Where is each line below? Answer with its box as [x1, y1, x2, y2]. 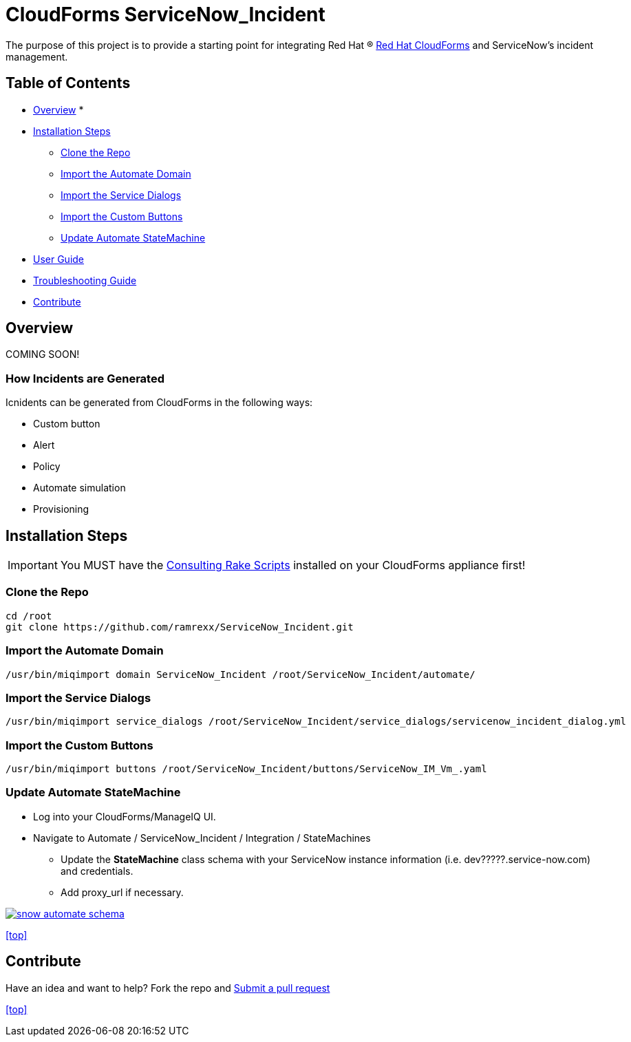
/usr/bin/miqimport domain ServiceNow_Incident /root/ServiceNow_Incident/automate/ [6, 668, 475, 680]
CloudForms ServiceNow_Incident [6, 3, 325, 26]
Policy [33, 460, 61, 473]
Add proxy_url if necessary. [61, 886, 184, 898]
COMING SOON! [6, 348, 80, 361]
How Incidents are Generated [6, 371, 164, 385]
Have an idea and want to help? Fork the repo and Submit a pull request [6, 981, 330, 994]
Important [8, 558, 58, 573]
